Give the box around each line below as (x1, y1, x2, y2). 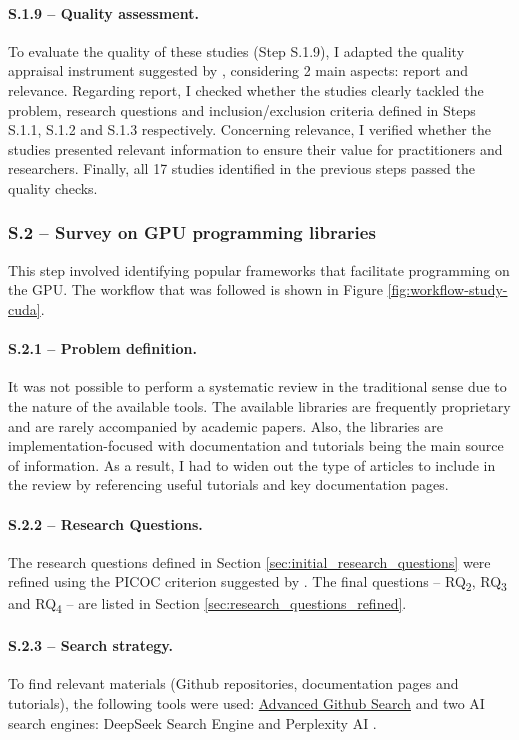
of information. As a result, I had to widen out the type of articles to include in (8, 454, 496, 475)
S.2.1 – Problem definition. (8, 338, 197, 359)
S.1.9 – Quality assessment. (8, 2, 199, 23)
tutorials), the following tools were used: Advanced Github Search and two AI (8, 692, 485, 713)
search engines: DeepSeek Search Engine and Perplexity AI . (8, 712, 377, 733)
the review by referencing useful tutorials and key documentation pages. (8, 474, 449, 495)
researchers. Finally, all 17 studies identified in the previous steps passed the (8, 158, 475, 179)
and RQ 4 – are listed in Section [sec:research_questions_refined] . (8, 593, 407, 617)
